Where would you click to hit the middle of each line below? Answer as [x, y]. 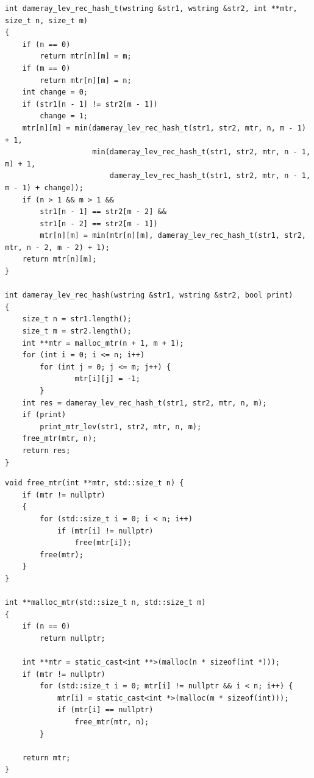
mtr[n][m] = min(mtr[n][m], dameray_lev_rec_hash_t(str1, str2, [173, 236]
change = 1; [64, 116]
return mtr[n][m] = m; [86, 56]
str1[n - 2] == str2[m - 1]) [99, 223]
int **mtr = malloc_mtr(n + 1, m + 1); [103, 343]
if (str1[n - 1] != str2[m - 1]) [90, 104]
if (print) [44, 415]
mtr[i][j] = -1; [107, 379]
